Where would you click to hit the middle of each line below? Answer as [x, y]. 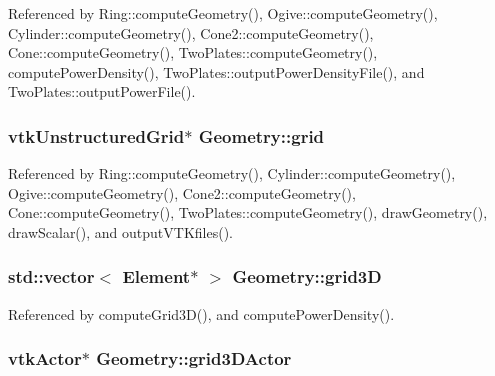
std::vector [51, 276]
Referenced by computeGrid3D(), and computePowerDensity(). [201, 313]
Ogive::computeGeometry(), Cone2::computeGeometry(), [182, 192]
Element [156, 276]
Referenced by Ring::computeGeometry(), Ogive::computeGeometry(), [223, 13]
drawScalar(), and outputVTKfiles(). [120, 231]
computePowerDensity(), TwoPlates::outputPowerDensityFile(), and [216, 71]
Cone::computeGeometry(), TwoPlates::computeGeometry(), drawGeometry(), [248, 212]
